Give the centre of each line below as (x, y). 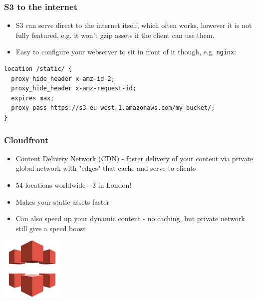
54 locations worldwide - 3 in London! (74, 185)
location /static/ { (38, 69)
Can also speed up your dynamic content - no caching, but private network (130, 218)
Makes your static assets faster (62, 201)
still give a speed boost (51, 228)
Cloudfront (26, 140)
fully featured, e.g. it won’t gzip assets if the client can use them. (115, 35)
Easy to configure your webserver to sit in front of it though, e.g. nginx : (126, 52)
